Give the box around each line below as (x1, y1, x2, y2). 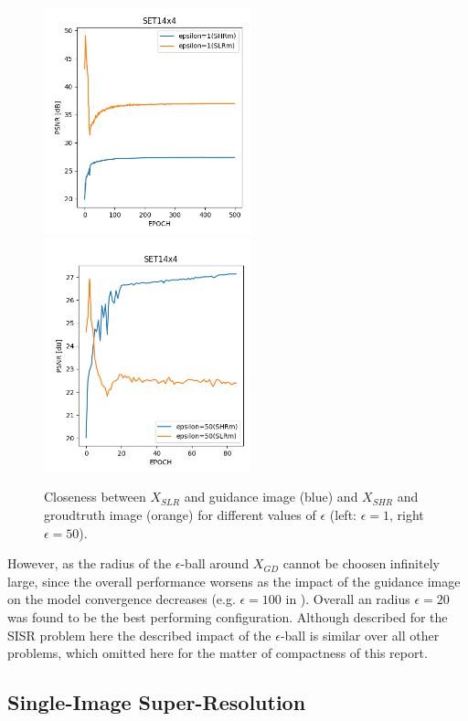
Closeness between (44, 487, 146, 506)
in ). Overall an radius (285, 589, 410, 609)
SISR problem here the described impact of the (7, 625, 271, 644)
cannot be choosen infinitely (282, 554, 440, 573)
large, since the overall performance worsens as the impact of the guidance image (7, 571, 461, 590)
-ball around (180, 554, 250, 573)
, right (389, 504, 424, 524)
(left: (329, 504, 356, 524)
